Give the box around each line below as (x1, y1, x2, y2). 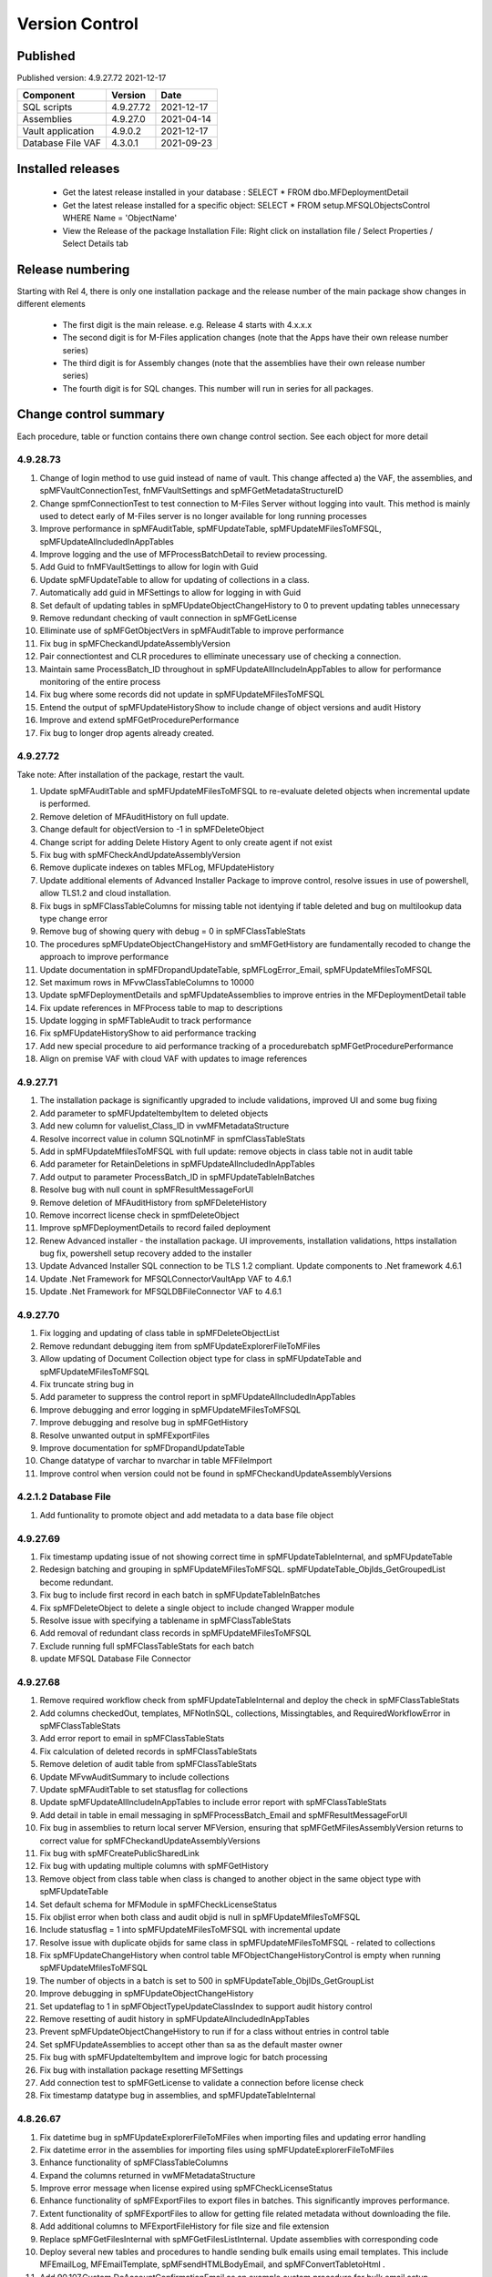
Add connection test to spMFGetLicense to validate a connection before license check (39, 2077, 364, 2088)
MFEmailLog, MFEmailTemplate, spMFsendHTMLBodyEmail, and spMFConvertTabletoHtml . (39, 2259, 386, 2270)
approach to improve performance (39, 952, 169, 963)
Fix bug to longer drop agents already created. (39, 727, 214, 738)
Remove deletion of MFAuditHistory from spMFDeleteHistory (39, 1197, 268, 1208)
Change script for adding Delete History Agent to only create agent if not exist (39, 836, 333, 847)
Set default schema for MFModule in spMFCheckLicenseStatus (39, 1899, 278, 1910)
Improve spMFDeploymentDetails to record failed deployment (39, 1222, 271, 1233)
